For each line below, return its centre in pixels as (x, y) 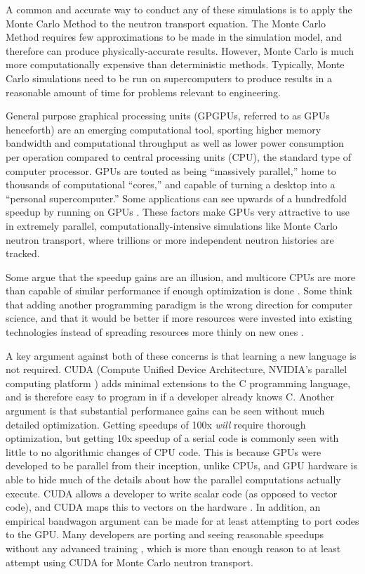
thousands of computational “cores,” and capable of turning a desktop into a (171, 184)
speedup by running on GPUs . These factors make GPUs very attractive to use (178, 212)
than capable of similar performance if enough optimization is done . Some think (179, 291)
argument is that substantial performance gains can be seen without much (165, 411)
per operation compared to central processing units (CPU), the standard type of (178, 156)
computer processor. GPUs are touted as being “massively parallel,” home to (171, 170)
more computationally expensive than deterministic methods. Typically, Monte (175, 64)
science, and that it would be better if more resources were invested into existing (179, 318)
